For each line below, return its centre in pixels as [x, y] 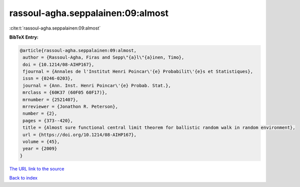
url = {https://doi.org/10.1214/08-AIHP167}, [80, 135]
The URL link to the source [37, 168]
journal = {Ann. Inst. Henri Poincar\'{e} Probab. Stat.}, [97, 85]
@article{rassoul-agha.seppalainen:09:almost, [78, 50]
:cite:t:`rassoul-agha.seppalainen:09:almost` [55, 28]
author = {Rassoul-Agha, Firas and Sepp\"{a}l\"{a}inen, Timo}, [104, 57]
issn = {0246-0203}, [48, 78]
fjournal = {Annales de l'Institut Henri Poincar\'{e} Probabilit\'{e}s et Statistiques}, [138, 72]
